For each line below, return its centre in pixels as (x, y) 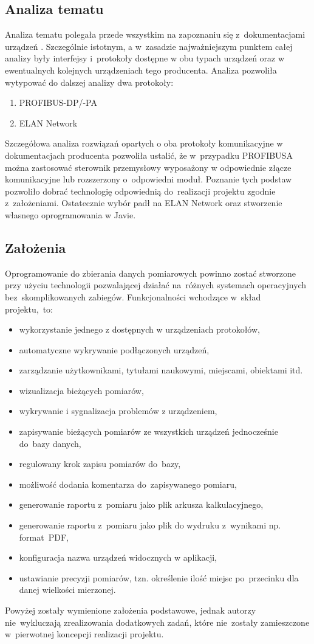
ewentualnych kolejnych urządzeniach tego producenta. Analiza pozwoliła (141, 70)
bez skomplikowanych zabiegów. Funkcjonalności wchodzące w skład (133, 296)
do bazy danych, (50, 443)
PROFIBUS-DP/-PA (58, 102)
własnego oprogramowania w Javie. (70, 214)
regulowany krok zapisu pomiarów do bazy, (100, 464)
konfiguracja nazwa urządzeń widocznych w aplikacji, (118, 557)
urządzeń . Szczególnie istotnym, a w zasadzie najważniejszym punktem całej (149, 46)
